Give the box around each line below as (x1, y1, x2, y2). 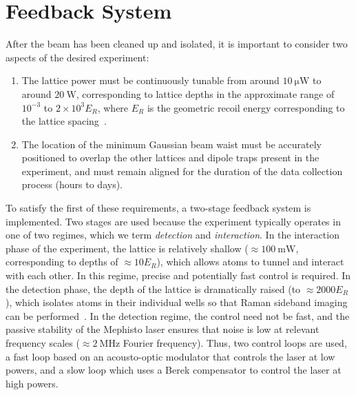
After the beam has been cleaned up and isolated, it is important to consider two (6, 37, 348, 51)
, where (97, 100, 129, 114)
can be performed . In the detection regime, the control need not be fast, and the (6, 308, 350, 323)
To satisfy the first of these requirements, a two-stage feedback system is (6, 201, 311, 215)
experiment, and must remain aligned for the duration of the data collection (21, 163, 343, 178)
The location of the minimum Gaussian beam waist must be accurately (21, 136, 322, 151)
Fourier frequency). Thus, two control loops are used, (123, 336, 347, 350)
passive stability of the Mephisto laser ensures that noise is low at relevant (6, 322, 320, 336)
